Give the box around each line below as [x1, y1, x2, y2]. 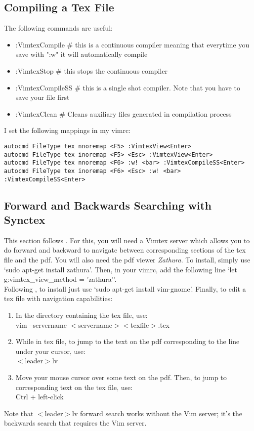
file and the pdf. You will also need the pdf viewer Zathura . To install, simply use [4, 255, 251, 265]
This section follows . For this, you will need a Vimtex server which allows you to [4, 235, 250, 245]
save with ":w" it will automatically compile [15, 49, 148, 59]
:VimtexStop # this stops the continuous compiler [15, 65, 168, 76]
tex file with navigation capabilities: [4, 293, 113, 303]
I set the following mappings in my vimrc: [4, 125, 131, 135]
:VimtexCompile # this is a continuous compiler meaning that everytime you [15, 39, 250, 49]
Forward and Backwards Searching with [4, 197, 212, 213]
